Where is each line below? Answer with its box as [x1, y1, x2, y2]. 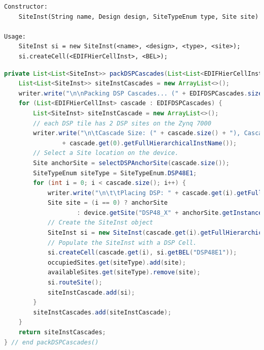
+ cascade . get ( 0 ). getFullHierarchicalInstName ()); [62, 139, 237, 147]
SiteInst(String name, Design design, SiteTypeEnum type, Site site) [18, 13, 259, 20]
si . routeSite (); [47, 279, 103, 287]
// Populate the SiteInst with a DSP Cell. [47, 239, 197, 246]
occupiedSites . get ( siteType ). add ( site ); [47, 259, 186, 266]
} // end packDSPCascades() [4, 338, 99, 346]
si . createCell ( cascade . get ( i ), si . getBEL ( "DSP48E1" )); [47, 249, 237, 257]
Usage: [4, 33, 26, 40]
